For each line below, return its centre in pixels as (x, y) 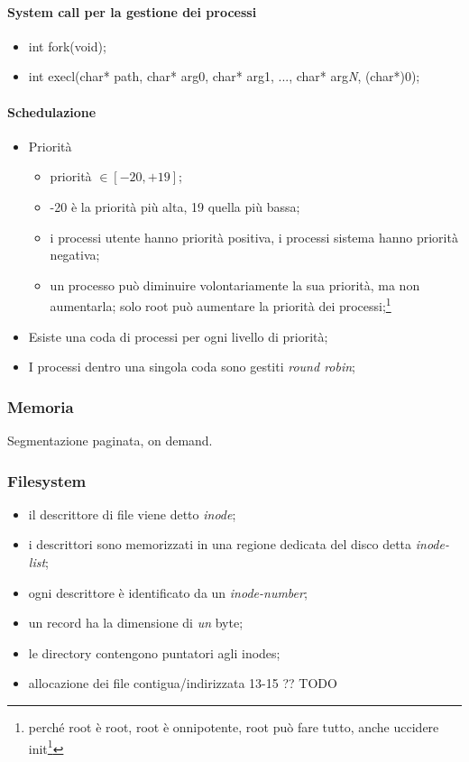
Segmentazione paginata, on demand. (110, 440)
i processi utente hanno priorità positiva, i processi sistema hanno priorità (254, 237)
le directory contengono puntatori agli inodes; (154, 652)
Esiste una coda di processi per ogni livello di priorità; (178, 336)
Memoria (41, 406)
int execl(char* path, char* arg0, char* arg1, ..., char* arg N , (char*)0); (224, 76)
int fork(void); (67, 46)
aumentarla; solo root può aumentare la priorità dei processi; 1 (221, 304)
